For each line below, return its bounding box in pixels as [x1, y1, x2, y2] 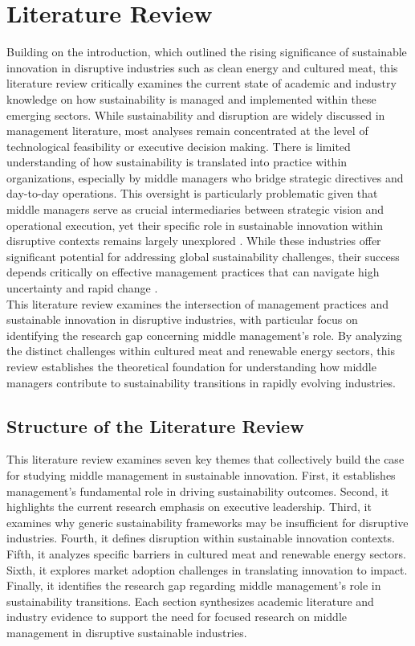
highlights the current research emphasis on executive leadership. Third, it [6, 498, 372, 515]
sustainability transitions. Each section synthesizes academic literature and [6, 592, 374, 609]
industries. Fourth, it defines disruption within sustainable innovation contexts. [6, 529, 395, 546]
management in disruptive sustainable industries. [6, 624, 247, 640]
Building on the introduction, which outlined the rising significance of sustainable [6, 43, 407, 60]
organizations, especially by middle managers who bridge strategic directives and [6, 169, 404, 186]
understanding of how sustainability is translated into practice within [6, 153, 348, 170]
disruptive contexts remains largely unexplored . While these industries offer [6, 232, 381, 249]
